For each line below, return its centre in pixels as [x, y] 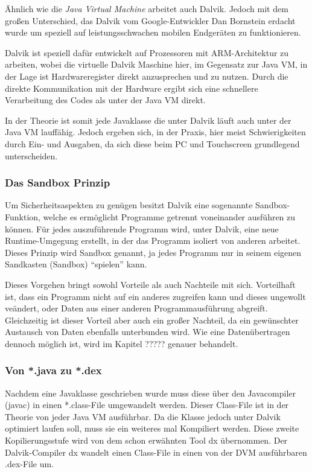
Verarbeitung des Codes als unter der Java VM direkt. [105, 100]
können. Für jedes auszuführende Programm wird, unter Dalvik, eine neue [142, 228]
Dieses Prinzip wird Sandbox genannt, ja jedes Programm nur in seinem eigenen [153, 252]
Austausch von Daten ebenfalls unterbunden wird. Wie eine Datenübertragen [148, 332]
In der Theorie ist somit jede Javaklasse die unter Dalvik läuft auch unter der [148, 120]
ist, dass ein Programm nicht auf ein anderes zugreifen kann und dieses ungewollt [155, 296]
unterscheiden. [31, 155]
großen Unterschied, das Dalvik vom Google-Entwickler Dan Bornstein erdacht [150, 20]
